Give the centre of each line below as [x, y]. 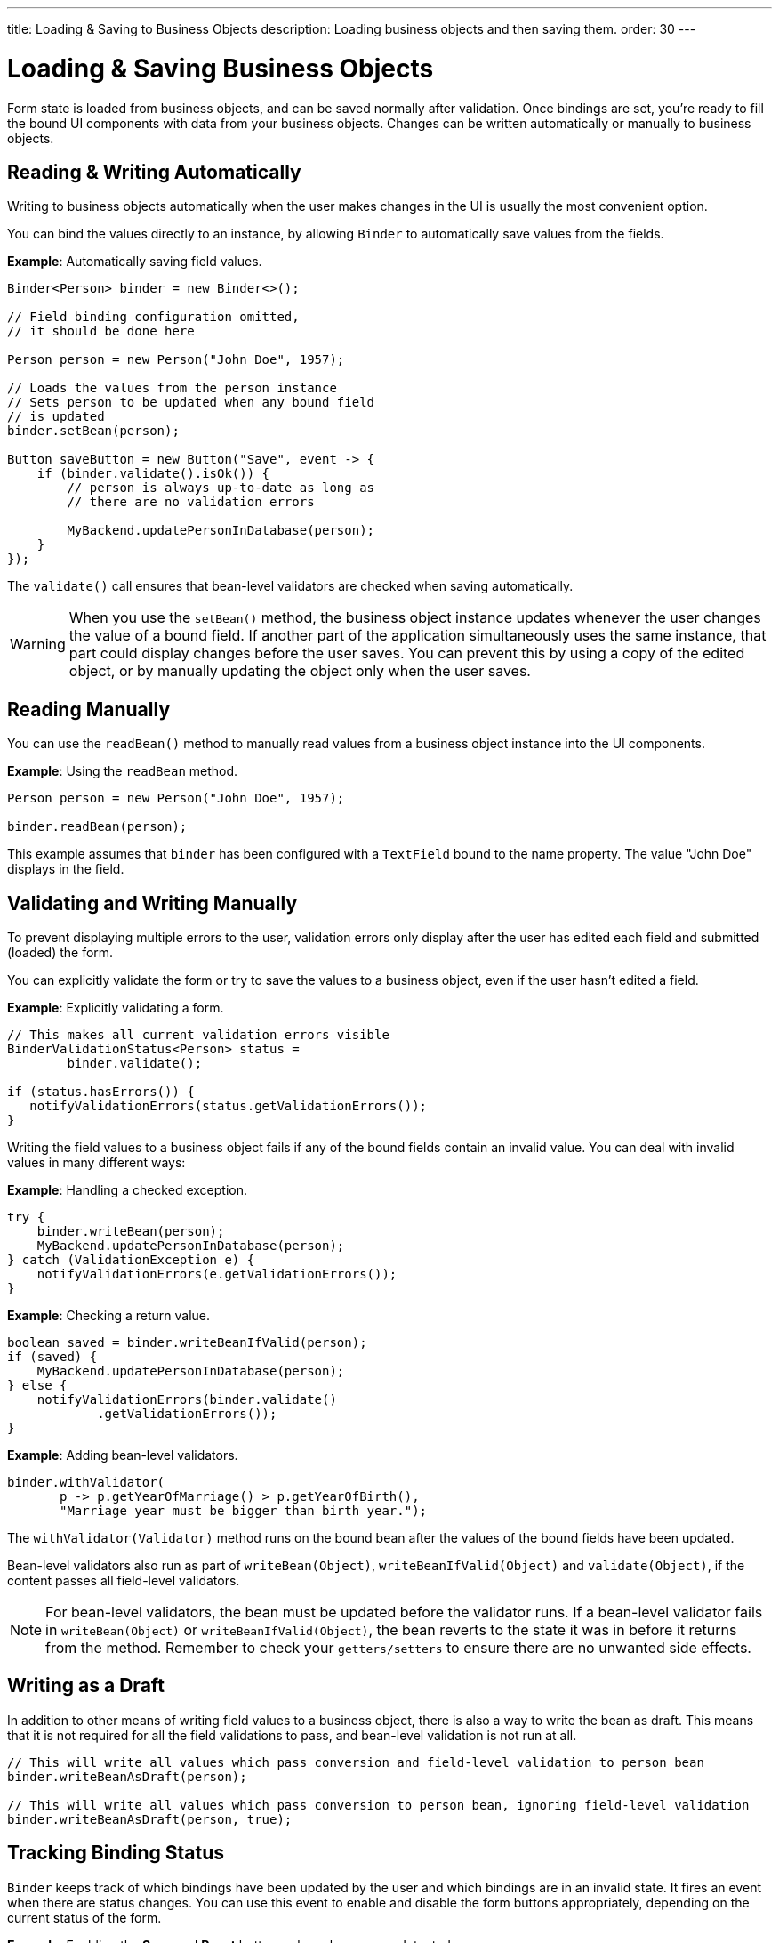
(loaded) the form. [60, 953]
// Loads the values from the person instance [172, 388]
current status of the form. [84, 1917]
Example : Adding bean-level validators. [123, 1455]
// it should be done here [101, 331]
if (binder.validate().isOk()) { [153, 474]
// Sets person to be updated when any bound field [191, 403]
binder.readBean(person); [97, 827]
